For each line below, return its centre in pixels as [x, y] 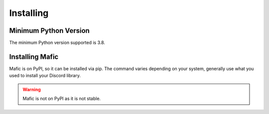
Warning [32, 89]
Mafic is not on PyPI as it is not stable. [62, 99]
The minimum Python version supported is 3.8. [57, 43]
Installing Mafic [34, 57]
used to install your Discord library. [45, 76]
